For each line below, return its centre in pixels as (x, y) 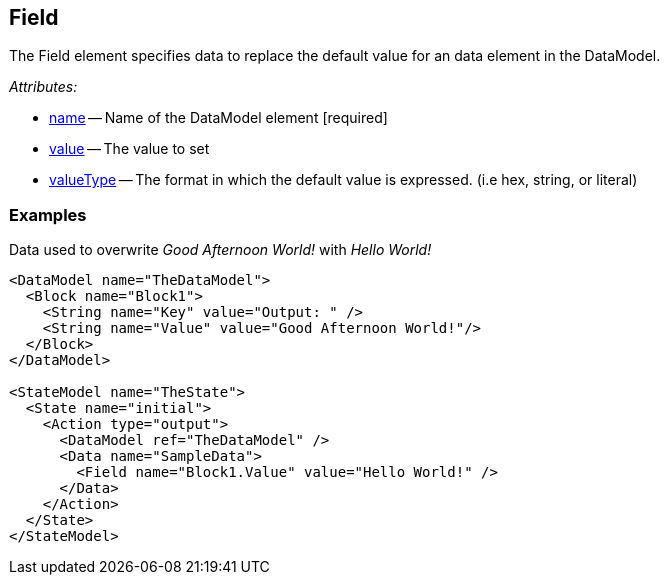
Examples (48, 214)
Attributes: (43, 87)
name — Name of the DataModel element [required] (218, 118)
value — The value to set (129, 149)
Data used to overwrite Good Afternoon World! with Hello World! (220, 250)
